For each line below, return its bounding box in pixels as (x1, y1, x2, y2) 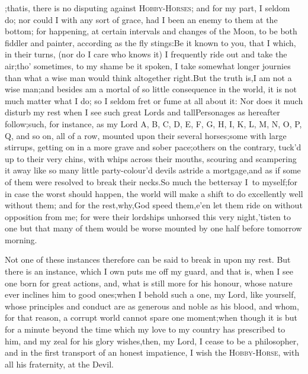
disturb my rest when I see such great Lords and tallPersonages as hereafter (5, 106, 280, 118)
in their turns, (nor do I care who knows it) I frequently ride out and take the (5, 48, 287, 60)
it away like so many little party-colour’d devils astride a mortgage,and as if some (5, 164, 301, 176)
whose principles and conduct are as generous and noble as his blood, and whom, (5, 299, 299, 312)
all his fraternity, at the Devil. (5, 357, 114, 370)
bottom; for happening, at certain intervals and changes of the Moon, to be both (5, 25, 297, 37)
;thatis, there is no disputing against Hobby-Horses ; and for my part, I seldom (5, 2, 290, 14)
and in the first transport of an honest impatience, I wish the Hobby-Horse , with (5, 346, 300, 359)
